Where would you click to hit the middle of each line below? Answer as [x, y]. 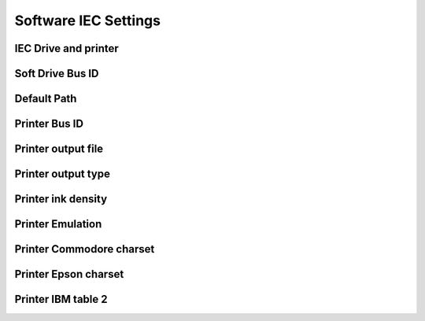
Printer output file [59, 149]
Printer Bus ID [49, 124]
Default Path [46, 99]
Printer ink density [61, 199]
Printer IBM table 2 [61, 299]
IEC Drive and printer [67, 48]
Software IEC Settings [88, 20]
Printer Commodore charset [85, 249]
